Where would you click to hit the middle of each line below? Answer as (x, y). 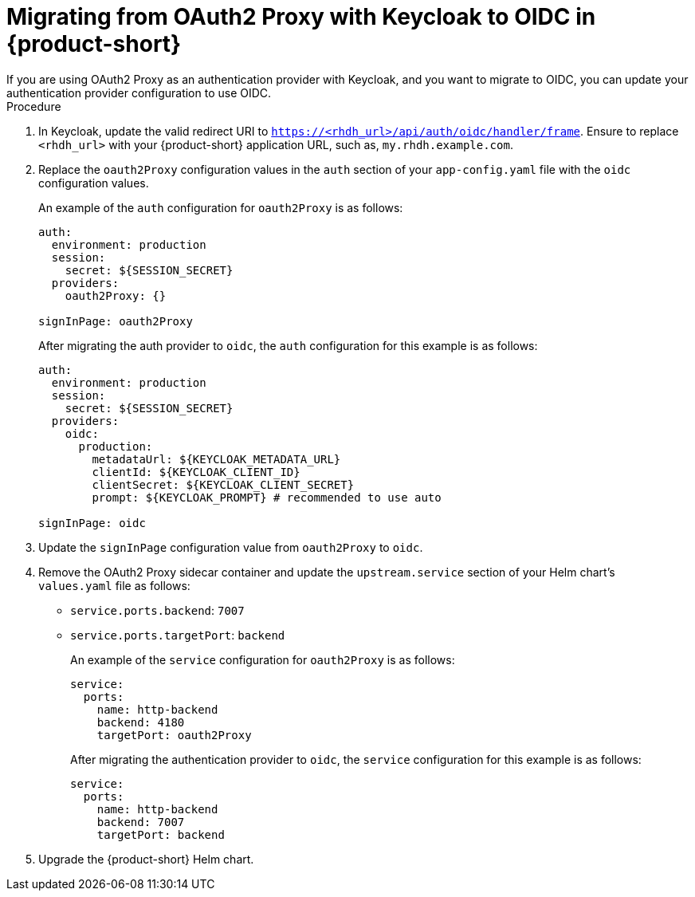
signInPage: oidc (92, 523)
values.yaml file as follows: (114, 585)
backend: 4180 (141, 722)
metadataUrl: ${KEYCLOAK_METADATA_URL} (216, 459)
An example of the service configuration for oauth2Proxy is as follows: (263, 659)
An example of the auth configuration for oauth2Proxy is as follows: (221, 207)
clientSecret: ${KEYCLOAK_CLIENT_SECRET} (223, 484)
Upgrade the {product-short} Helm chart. (146, 859)
